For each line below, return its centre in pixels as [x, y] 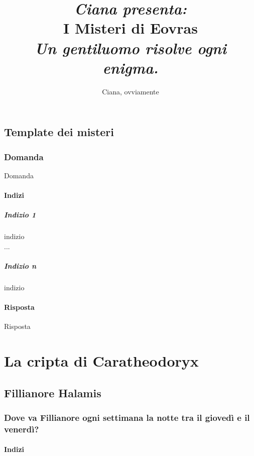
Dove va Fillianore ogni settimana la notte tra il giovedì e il [127, 418]
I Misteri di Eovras [131, 28]
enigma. [131, 67]
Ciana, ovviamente [131, 91]
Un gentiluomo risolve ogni [131, 48]
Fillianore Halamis [53, 392]
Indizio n [20, 266]
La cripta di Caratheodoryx [101, 361]
